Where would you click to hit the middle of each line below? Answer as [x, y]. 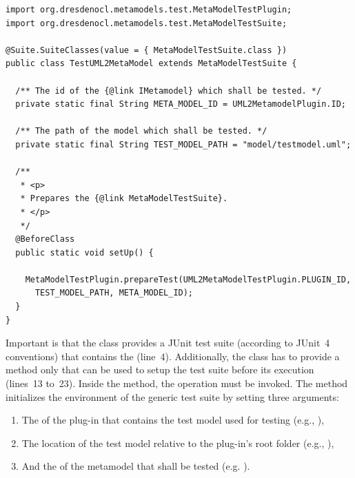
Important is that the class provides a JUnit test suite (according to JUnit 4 [168, 343]
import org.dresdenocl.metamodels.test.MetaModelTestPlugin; [149, 10]
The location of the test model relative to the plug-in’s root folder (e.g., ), [178, 443]
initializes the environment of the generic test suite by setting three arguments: [172, 396]
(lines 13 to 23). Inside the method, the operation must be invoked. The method [177, 383]
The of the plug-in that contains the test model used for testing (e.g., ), [173, 420]
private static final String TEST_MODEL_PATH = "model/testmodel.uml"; [183, 144]
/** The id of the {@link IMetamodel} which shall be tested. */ [169, 91]
